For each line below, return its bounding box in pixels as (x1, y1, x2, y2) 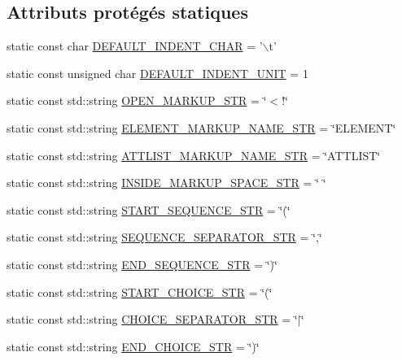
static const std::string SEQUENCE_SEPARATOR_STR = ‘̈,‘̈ (7, 228, 322, 246)
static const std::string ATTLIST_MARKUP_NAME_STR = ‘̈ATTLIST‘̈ (7, 146, 381, 163)
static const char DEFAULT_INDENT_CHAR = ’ (7, 37, 263, 54)
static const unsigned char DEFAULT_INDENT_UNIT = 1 (7, 64, 308, 81)
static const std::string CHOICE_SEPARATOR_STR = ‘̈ (7, 311, 298, 328)
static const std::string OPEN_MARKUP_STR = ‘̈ (7, 92, 267, 109)
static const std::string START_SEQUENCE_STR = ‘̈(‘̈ (7, 201, 291, 218)
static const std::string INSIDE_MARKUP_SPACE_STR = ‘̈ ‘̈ (7, 174, 326, 191)
